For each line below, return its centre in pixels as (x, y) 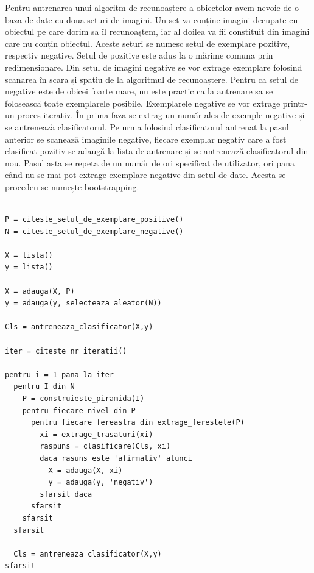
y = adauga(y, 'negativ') (101, 482)
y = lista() (29, 267)
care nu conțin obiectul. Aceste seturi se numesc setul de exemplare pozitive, (148, 43)
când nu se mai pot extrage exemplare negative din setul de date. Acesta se (145, 175)
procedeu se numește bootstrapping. (72, 186)
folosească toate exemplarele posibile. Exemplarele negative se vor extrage (143, 103)
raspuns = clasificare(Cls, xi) (105, 447)
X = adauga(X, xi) (85, 470)
